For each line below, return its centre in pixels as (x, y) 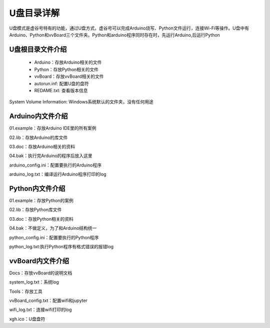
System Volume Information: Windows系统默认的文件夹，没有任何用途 (81, 102)
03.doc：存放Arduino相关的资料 (42, 146)
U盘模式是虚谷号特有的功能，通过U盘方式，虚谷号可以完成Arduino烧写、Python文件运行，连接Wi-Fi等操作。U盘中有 (129, 28)
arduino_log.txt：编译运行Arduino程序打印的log (58, 174)
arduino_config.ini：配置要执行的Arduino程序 (55, 165)
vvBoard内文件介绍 (39, 261)
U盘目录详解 (34, 13)
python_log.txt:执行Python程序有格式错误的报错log (61, 247)
